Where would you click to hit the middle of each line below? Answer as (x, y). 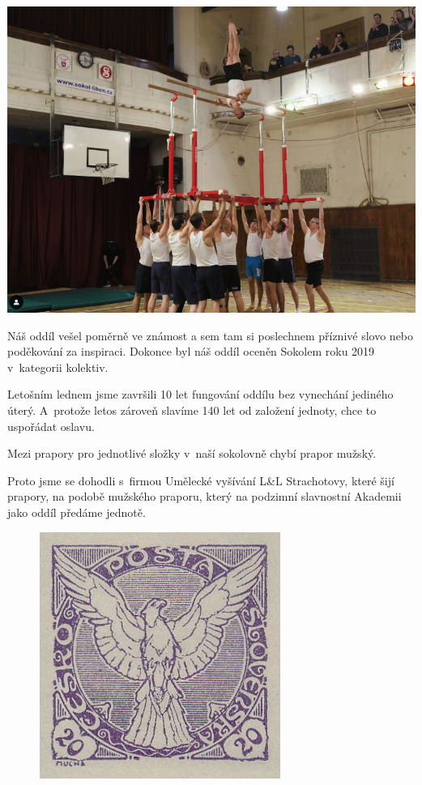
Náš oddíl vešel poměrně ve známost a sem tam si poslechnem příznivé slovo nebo (211, 335)
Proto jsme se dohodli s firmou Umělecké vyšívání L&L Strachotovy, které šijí (201, 480)
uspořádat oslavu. (51, 426)
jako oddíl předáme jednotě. (77, 512)
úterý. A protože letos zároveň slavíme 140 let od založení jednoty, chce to (192, 410)
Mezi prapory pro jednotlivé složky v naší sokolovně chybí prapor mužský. (192, 453)
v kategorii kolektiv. (58, 367)
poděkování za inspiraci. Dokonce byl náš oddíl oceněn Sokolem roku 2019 (191, 351)
